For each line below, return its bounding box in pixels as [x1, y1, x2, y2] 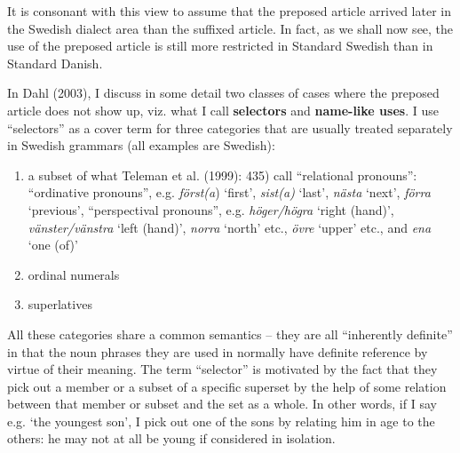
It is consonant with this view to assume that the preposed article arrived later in [7, 2, 451, 20]
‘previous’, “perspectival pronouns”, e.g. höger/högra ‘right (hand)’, [28, 200, 394, 219]
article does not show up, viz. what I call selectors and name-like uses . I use [7, 100, 439, 119]
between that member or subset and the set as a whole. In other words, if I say [7, 394, 437, 413]
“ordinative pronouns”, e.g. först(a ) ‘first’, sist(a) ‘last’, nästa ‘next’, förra [28, 183, 431, 202]
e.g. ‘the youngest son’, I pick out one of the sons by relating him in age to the [7, 411, 435, 430]
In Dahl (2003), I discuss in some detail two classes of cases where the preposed [7, 83, 440, 102]
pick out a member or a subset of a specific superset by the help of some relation [7, 377, 447, 395]
